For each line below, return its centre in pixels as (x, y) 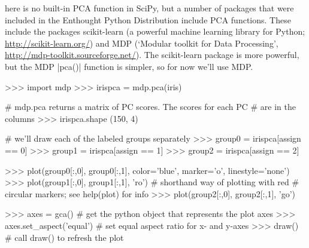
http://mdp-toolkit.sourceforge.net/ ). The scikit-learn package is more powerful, (152, 55)
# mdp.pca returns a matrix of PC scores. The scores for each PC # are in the (150, 107)
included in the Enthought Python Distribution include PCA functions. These (148, 19)
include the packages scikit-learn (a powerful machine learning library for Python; (155, 31)
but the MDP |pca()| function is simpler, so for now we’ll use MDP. (129, 66)
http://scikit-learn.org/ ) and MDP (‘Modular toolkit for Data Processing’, (142, 43)
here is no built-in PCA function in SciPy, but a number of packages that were (149, 8)
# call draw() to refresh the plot (64, 237)
